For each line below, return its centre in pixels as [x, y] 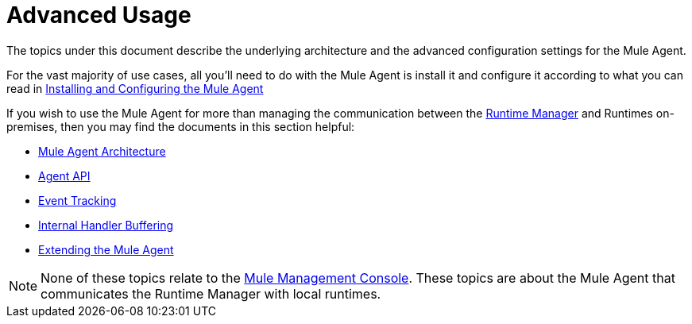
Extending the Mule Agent [106, 249]
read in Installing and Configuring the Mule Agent [135, 88]
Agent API [64, 175]
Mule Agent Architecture [102, 151]
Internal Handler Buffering [106, 225]
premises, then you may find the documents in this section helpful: [181, 126]
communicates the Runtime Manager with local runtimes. [211, 293]
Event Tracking [77, 200]
